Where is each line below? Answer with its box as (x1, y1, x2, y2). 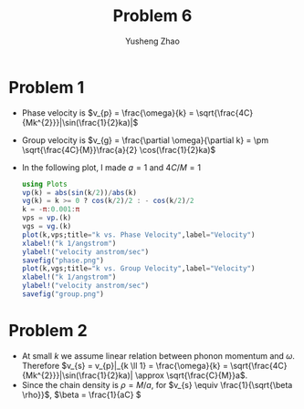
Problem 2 (8, 321, 88, 342)
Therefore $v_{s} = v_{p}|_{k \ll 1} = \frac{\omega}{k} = (21, 360, 229, 371)
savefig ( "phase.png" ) (21, 256, 105, 265)
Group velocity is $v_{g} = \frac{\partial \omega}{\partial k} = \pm (21, 134, 269, 146)
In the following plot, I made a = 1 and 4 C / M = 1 (21, 161, 202, 173)
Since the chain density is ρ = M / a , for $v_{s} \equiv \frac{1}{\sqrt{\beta (21, 379, 293, 390)
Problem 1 (8, 77, 85, 97)
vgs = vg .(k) (21, 222, 72, 231)
